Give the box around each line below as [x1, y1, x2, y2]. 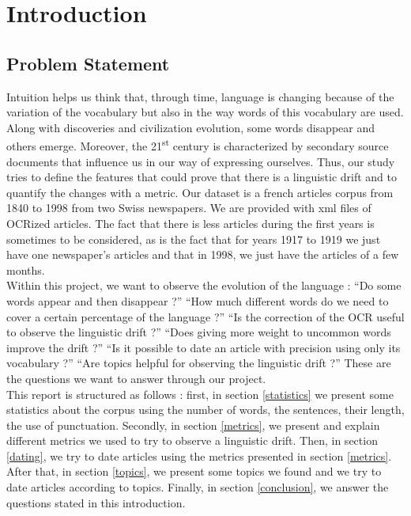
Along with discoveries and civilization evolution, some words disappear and [6, 119, 375, 135]
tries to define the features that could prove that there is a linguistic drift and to [6, 169, 398, 185]
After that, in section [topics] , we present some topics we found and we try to [6, 463, 382, 480]
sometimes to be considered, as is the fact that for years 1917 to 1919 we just [6, 230, 381, 247]
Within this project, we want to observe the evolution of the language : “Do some [6, 277, 402, 294]
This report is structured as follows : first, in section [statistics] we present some [6, 385, 394, 402]
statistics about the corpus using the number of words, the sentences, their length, [6, 401, 405, 418]
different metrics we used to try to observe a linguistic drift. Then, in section [6, 432, 378, 449]
